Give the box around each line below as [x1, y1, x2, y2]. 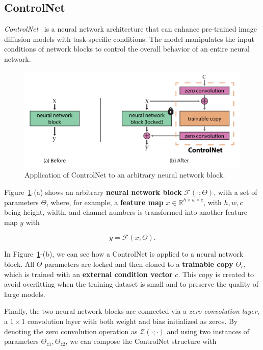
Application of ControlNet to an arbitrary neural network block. [24, 169, 225, 180]
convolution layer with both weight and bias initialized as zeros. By [27, 315, 238, 326]
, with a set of [214, 186, 257, 197]
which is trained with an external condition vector [4, 268, 173, 279]
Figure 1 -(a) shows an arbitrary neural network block [4, 186, 182, 197]
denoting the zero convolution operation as [4, 326, 138, 336]
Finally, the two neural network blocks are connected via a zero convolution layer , [4, 306, 259, 316]
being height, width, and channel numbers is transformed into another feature [4, 207, 247, 217]
